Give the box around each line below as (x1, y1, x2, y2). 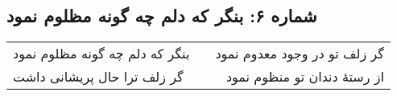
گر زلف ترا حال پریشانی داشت (13, 67, 184, 86)
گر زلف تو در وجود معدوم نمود (215, 44, 384, 63)
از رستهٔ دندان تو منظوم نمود (225, 67, 384, 86)
